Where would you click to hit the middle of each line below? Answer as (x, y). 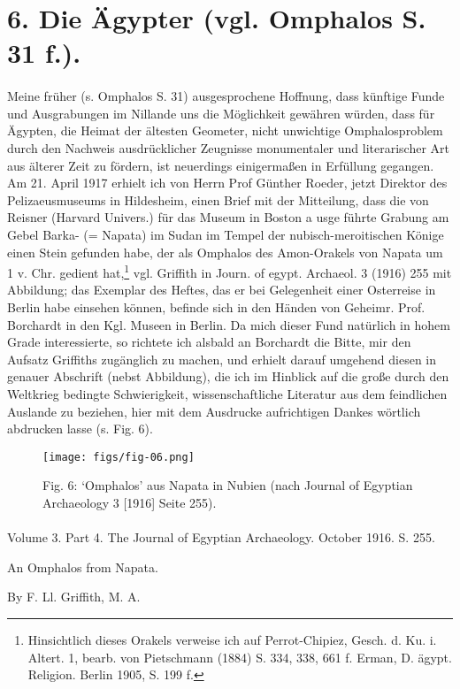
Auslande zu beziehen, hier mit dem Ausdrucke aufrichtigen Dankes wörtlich (214, 411)
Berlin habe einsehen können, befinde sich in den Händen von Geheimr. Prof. (216, 306)
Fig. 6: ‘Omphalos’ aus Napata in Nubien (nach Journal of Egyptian (228, 485)
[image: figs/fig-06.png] (119, 457)
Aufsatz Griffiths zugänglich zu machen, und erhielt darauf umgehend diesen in (222, 359)
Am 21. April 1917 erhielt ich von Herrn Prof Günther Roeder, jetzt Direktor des (227, 183)
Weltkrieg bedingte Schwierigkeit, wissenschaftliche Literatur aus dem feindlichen (227, 393)
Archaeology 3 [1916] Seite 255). (130, 502)
